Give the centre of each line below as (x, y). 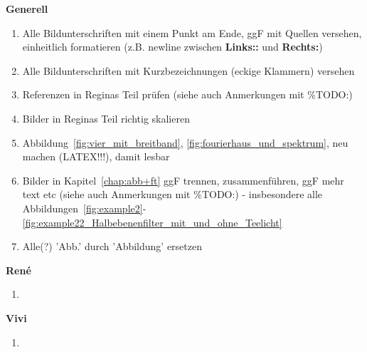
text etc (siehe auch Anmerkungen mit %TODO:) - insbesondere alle (172, 194)
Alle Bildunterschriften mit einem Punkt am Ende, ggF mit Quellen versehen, (192, 32)
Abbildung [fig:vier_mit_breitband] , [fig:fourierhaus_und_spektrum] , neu (185, 142)
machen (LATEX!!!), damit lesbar (96, 156)
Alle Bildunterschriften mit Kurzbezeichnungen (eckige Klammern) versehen (188, 70)
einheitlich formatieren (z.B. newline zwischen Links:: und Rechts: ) (172, 47)
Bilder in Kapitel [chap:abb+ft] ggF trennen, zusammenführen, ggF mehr (183, 180)
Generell (27, 9)
